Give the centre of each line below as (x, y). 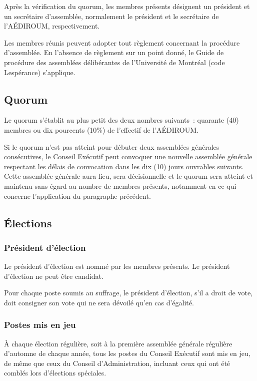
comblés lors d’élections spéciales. (55, 373)
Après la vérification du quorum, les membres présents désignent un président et (127, 6)
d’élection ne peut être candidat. (54, 276)
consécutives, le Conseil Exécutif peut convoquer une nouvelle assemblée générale (128, 156)
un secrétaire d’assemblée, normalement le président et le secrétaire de (111, 16)
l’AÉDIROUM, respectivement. (52, 26)
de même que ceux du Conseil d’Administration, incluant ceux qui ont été (117, 363)
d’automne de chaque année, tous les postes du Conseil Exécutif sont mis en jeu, (127, 353)
